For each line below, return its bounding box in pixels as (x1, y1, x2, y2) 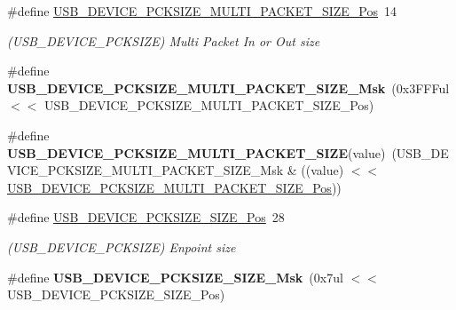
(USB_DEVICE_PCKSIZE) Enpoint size (7, 237, 236, 256)
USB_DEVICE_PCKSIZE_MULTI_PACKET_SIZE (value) (7, 143, 386, 162)
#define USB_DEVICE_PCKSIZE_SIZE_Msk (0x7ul (7, 267, 343, 286)
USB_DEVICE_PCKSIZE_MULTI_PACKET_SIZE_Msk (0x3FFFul (7, 78, 450, 97)
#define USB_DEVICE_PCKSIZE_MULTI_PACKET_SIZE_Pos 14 (7, 2, 397, 20)
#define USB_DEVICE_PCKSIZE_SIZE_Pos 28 (7, 208, 285, 227)
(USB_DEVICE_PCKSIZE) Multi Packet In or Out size (7, 31, 320, 50)
